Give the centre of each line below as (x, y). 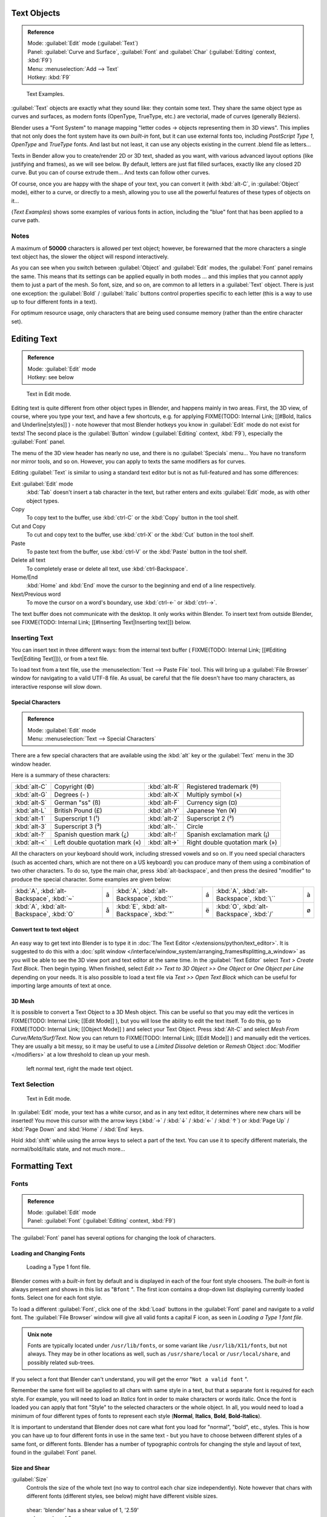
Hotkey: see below (51, 377)
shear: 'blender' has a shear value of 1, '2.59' (83, 1510)
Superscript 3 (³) (78, 826)
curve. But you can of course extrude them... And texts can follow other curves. (111, 172)
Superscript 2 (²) (210, 819)
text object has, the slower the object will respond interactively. (90, 256)
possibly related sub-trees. (61, 1362)
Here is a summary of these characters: (61, 775)
